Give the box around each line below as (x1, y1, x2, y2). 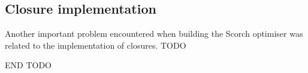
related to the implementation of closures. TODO (5, 39, 186, 51)
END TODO (5, 59, 52, 71)
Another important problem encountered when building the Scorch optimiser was (5, 27, 303, 40)
